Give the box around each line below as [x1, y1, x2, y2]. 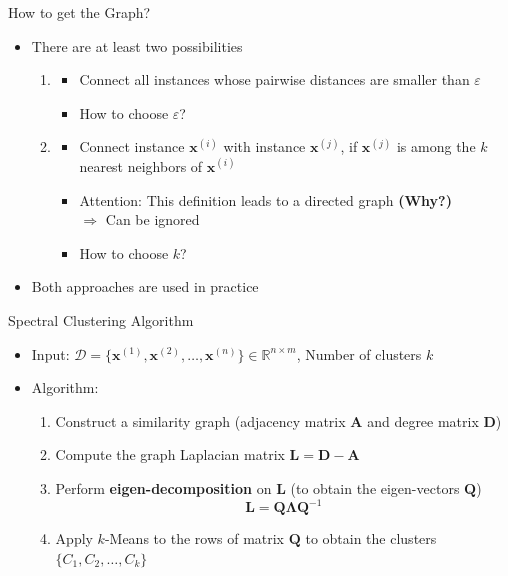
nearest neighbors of [79, 155, 203, 176]
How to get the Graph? [8, 2, 151, 22]
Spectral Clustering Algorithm [8, 309, 194, 330]
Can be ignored [105, 209, 200, 230]
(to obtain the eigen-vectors [290, 477, 460, 498]
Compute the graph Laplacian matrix [55, 444, 285, 465]
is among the [396, 136, 476, 157]
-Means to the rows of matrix [104, 528, 285, 548]
